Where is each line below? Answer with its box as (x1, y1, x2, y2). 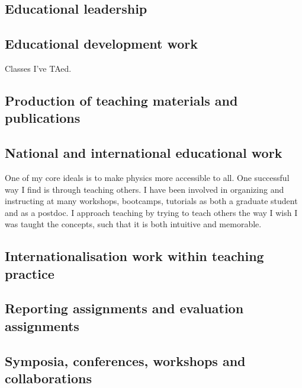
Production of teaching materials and (5, 91, 238, 109)
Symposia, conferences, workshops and (5, 351, 246, 370)
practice (5, 264, 54, 282)
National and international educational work (5, 144, 282, 162)
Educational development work (5, 34, 198, 53)
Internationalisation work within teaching (5, 247, 264, 265)
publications (5, 109, 81, 127)
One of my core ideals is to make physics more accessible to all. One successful (5, 171, 290, 183)
